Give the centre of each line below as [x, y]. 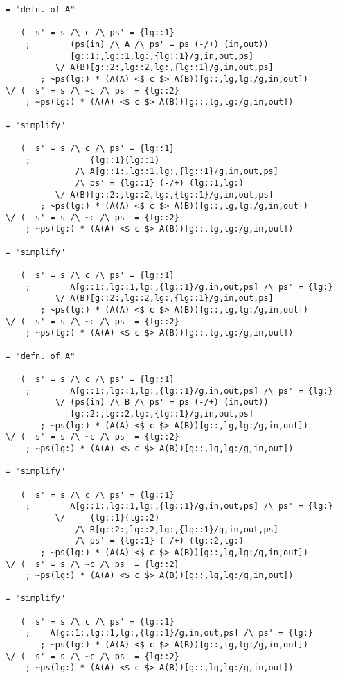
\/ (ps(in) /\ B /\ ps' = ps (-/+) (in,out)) [162, 402]
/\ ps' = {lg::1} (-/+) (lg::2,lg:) [159, 541]
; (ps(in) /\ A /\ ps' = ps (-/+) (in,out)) [147, 44]
